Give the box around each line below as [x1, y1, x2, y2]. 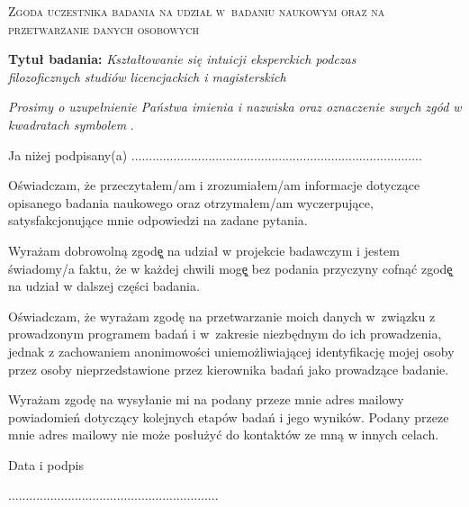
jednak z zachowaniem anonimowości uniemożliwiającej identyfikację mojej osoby [8, 341, 455, 360]
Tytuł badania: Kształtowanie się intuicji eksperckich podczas [8, 50, 356, 68]
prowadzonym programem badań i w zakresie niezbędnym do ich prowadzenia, [8, 324, 442, 343]
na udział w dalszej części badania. [8, 276, 200, 295]
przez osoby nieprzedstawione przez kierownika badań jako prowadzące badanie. [8, 359, 449, 378]
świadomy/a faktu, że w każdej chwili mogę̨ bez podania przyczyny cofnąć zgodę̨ [8, 258, 453, 277]
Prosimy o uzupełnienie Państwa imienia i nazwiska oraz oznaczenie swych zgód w [8, 97, 462, 116]
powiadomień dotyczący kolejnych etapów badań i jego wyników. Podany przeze [8, 407, 449, 426]
